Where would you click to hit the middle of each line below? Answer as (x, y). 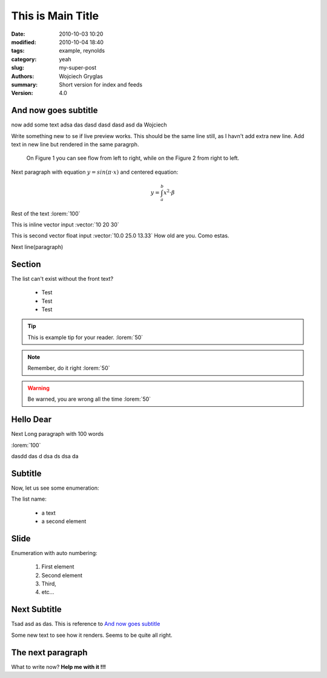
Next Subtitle (36, 609)
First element (58, 567)
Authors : (23, 76)
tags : (18, 51)
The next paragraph (49, 652)
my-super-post (78, 68)
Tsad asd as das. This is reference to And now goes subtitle (86, 624)
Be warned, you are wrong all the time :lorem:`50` (89, 399)
